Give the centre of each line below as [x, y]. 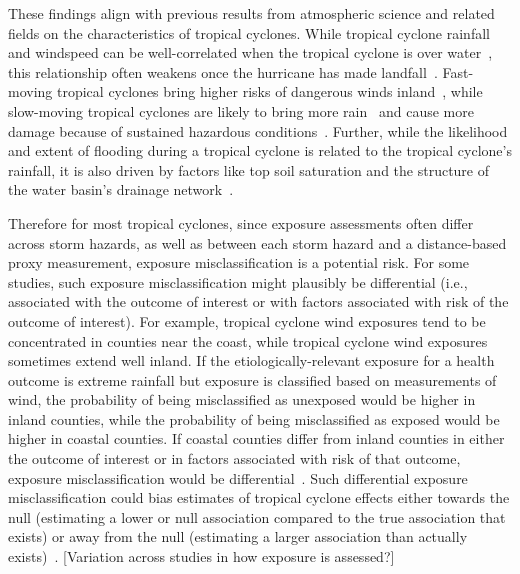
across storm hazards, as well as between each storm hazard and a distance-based [257, 242]
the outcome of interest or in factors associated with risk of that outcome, [234, 458]
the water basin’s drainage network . [121, 189]
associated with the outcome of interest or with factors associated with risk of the [258, 301]
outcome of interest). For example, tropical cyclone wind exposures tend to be [247, 320]
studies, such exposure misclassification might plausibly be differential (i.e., [238, 281]
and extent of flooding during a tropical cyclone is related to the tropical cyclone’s [260, 150]
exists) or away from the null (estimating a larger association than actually [238, 536]
